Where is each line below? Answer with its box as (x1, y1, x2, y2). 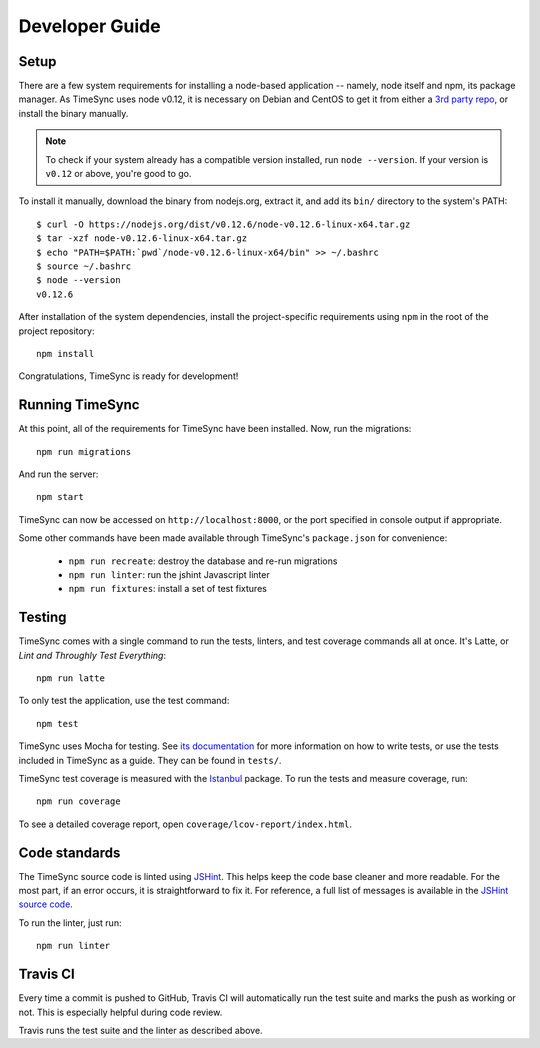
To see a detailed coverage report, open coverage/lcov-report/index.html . (18, 818, 353, 830)
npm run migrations (36, 446, 132, 457)
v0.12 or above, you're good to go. (45, 168, 192, 180)
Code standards (18, 844, 121, 861)
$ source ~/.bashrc (36, 260, 132, 272)
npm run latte (36, 673, 105, 684)
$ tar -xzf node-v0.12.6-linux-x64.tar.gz (36, 233, 248, 244)
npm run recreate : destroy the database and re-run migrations (68, 555, 338, 567)
